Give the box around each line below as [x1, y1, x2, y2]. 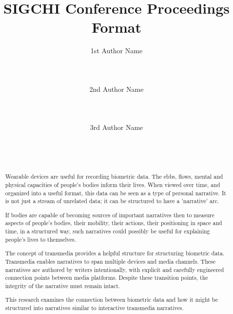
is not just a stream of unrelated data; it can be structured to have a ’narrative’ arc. [5, 197, 219, 205]
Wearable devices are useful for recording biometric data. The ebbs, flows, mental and [5, 172, 223, 181]
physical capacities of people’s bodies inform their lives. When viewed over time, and [5, 180, 220, 188]
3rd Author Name [90, 122, 143, 132]
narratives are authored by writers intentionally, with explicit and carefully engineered [5, 265, 224, 273]
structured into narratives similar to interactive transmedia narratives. [5, 304, 184, 312]
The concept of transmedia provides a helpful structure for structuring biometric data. [5, 249, 225, 257]
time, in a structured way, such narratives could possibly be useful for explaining [5, 227, 210, 235]
